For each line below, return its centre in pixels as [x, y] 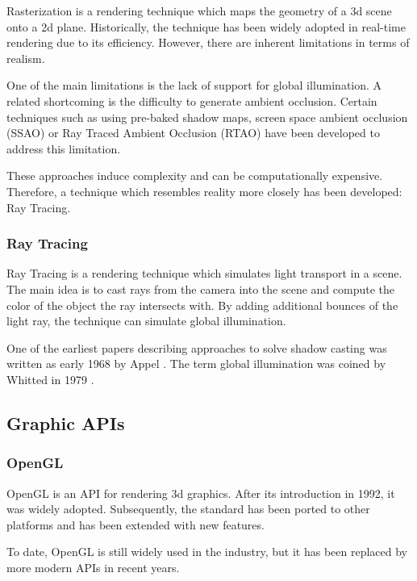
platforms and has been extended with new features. [136, 524]
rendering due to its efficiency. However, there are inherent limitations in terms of [208, 42]
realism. [26, 58]
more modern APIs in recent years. [93, 567]
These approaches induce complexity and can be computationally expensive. [195, 176]
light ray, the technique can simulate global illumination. [146, 321]
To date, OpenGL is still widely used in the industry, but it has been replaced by [207, 552]
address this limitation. [64, 148]
